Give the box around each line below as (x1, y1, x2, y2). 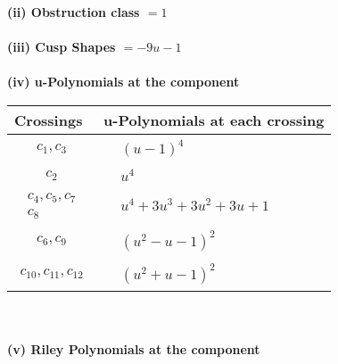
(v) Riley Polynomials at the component (7, 340, 260, 359)
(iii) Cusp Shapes (7, 37, 116, 56)
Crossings (14, 109, 83, 130)
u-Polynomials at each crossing (103, 109, 325, 130)
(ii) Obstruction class (7, 3, 140, 21)
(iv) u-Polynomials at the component (7, 72, 240, 91)
